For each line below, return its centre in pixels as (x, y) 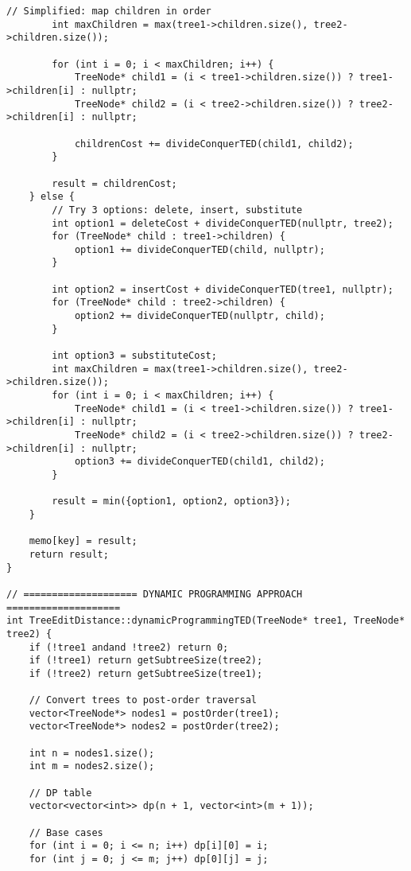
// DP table (60, 793)
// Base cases (66, 832)
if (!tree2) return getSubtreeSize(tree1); (146, 673)
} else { (52, 197)
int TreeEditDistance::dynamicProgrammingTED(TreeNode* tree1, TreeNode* (206, 621)
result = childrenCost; (114, 183)
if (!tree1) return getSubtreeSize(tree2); (146, 661)
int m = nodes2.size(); (92, 766)
